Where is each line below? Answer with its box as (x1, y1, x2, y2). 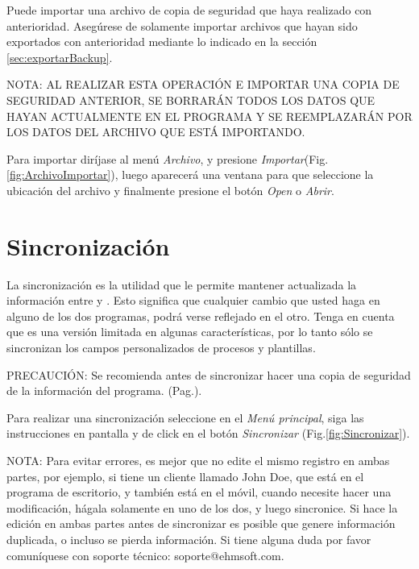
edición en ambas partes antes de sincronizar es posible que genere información (6, 515, 396, 532)
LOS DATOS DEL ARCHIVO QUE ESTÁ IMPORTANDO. (6, 123, 305, 140)
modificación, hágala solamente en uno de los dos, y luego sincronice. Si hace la (6, 499, 398, 516)
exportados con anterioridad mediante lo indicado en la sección (6, 33, 317, 50)
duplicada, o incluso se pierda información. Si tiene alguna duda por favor (6, 530, 371, 547)
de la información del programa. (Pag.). (6, 382, 202, 399)
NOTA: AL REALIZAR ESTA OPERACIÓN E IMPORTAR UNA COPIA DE (6, 76, 400, 93)
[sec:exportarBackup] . (6, 48, 113, 65)
